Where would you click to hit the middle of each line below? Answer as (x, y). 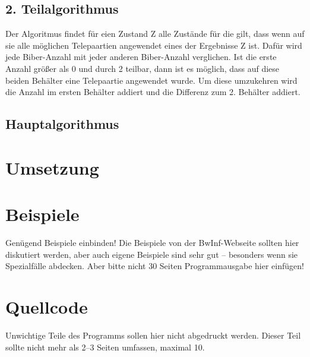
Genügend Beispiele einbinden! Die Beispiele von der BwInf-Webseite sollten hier (152, 243)
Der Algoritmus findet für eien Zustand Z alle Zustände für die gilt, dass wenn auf (155, 34)
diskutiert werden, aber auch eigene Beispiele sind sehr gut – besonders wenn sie (152, 254)
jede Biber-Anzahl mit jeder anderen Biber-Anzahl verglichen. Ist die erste (141, 57)
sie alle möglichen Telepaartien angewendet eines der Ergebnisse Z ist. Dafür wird (154, 45)
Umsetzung (52, 167)
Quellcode (47, 307)
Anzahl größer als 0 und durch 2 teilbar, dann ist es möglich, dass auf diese (143, 68)
